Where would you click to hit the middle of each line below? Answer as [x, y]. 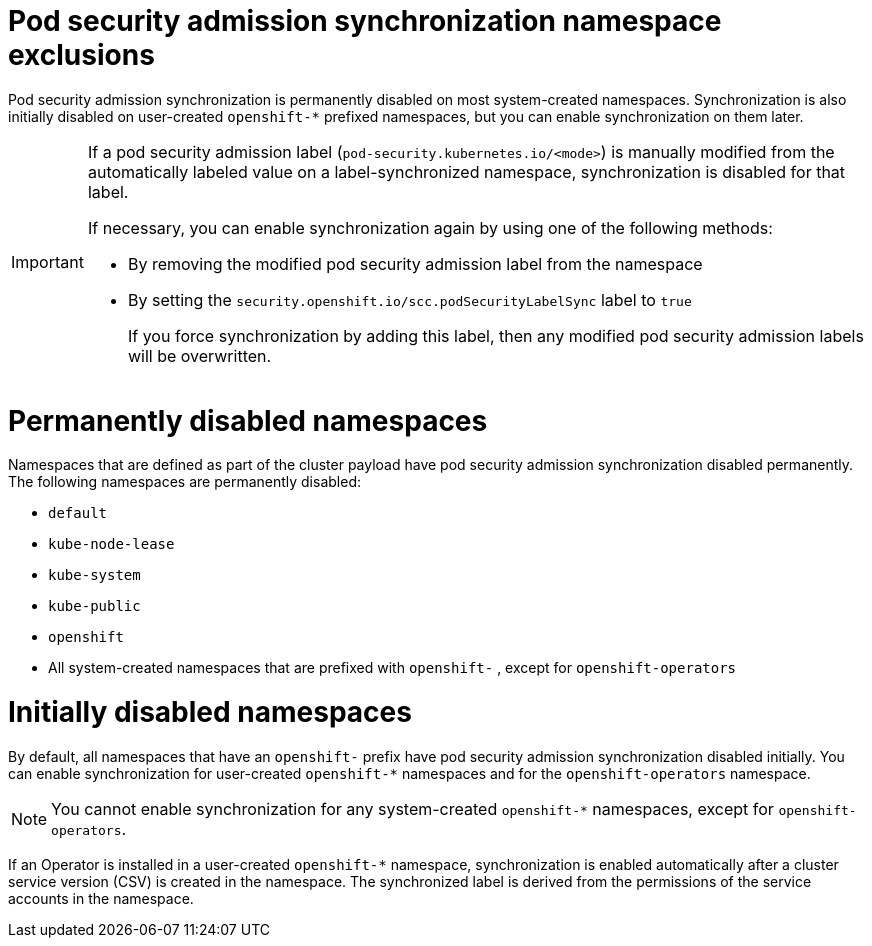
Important [47, 261]
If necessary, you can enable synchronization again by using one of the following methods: [430, 227]
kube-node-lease [111, 544]
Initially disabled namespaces [210, 712]
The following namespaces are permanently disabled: [184, 482]
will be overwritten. [199, 355]
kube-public [94, 606]
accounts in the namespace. [101, 898]
